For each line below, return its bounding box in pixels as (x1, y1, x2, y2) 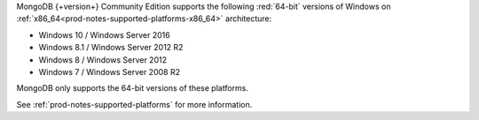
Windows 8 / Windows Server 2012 (38, 54, 168, 65)
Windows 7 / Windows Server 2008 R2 (38, 66, 181, 77)
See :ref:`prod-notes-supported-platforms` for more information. (16, 99, 253, 109)
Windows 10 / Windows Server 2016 (38, 29, 170, 40)
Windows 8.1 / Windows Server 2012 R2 (38, 42, 184, 53)
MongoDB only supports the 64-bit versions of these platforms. (16, 83, 248, 94)
